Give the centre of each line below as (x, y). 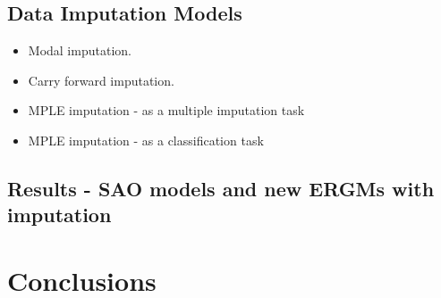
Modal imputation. (80, 50)
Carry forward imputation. (101, 80)
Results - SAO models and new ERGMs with (221, 188)
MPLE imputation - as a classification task (146, 140)
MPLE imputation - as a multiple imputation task (166, 110)
